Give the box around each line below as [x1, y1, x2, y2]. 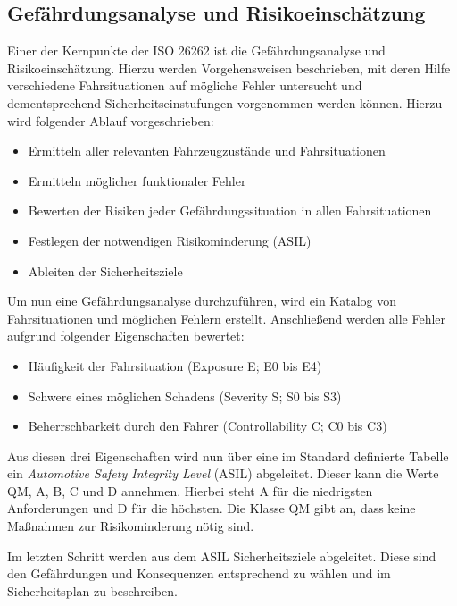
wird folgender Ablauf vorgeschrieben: [7, 111, 214, 130]
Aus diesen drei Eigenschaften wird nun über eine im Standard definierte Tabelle [7, 446, 449, 465]
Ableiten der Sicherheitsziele [28, 261, 183, 280]
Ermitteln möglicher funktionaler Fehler [28, 171, 246, 189]
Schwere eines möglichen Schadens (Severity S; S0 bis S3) [28, 386, 342, 405]
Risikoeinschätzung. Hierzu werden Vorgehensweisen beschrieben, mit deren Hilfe [7, 58, 451, 77]
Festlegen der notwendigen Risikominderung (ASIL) [28, 231, 312, 249]
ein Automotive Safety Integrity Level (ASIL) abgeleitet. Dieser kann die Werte [7, 464, 439, 483]
